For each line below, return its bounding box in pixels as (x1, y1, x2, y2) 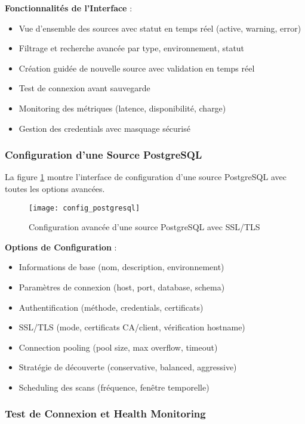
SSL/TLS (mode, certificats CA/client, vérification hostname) (19, 321, 245, 333)
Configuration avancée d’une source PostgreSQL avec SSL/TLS (29, 221, 260, 233)
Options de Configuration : (5, 240, 117, 253)
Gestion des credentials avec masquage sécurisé (19, 122, 190, 134)
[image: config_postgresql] (29, 203, 140, 212)
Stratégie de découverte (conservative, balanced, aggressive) (19, 361, 237, 373)
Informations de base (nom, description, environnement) (19, 261, 224, 273)
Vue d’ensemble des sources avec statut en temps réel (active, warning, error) (19, 21, 301, 34)
